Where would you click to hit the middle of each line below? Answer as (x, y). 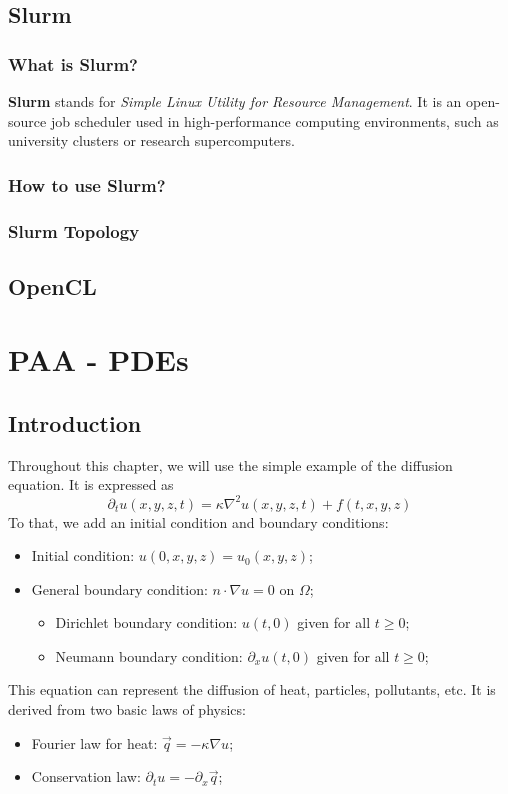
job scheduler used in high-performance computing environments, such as (274, 120)
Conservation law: (86, 776)
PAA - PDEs (98, 359)
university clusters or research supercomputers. (151, 140)
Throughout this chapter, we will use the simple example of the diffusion (230, 464)
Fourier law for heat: (94, 742)
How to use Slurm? (87, 184)
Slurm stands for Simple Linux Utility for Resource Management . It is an (235, 101)
